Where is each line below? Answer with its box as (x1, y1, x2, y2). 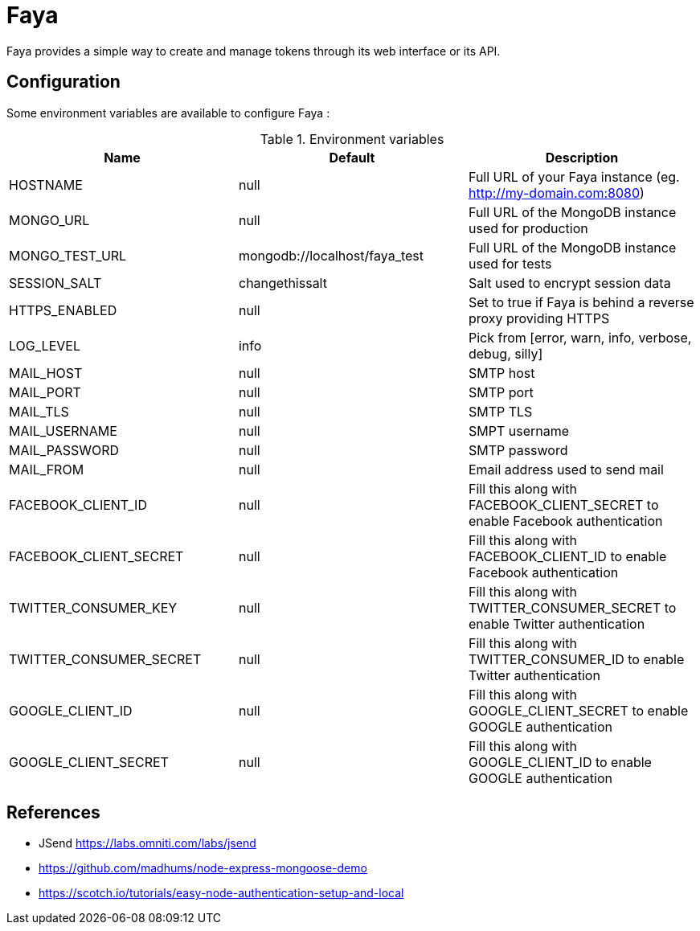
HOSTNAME (9, 176, 83, 193)
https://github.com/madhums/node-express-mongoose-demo (39, 861, 367, 876)
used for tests (468, 255, 552, 272)
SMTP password (468, 441, 568, 458)
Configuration (6, 72, 121, 92)
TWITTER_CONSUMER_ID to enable (468, 650, 685, 667)
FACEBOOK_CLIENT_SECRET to (468, 496, 659, 513)
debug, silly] (468, 345, 543, 362)
